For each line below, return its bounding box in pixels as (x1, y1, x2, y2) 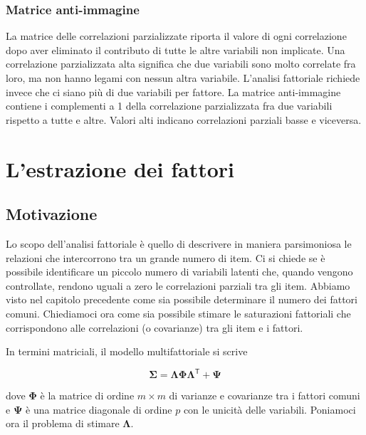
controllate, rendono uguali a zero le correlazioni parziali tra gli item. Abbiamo (6, 278, 350, 293)
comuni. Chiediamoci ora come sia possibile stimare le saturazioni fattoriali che (6, 305, 351, 320)
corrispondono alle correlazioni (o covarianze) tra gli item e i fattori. (6, 320, 303, 335)
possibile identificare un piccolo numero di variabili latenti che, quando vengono (6, 264, 353, 279)
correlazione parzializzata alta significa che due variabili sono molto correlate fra (6, 56, 356, 71)
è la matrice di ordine (40, 388, 135, 403)
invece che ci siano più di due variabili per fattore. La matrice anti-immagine (6, 84, 341, 99)
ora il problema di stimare (6, 416, 120, 431)
